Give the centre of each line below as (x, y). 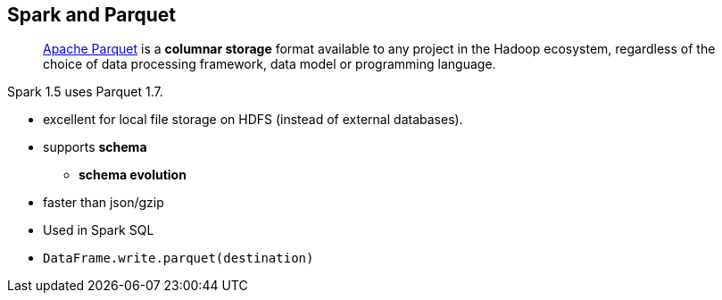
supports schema (95, 147)
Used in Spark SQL (99, 230)
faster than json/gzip (104, 203)
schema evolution (133, 175)
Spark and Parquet (91, 15)
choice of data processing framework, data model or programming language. (270, 64)
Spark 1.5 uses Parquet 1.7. (85, 92)
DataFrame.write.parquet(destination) (178, 258)
